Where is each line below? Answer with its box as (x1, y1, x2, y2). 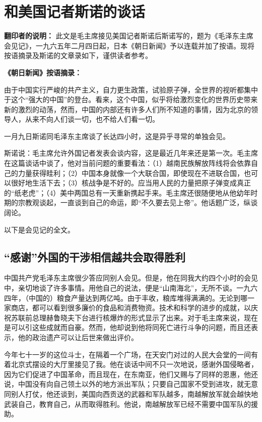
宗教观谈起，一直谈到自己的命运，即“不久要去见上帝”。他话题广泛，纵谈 (18, 197, 258, 208)
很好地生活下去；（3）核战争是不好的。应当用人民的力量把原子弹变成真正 (11, 177, 251, 188)
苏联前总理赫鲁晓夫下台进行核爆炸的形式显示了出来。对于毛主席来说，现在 (11, 312, 258, 322)
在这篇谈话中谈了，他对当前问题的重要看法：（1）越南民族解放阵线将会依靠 (4, 158, 251, 168)
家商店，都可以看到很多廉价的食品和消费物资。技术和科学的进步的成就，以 (4, 302, 251, 313)
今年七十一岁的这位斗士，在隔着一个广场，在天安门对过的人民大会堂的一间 (4, 349, 251, 359)
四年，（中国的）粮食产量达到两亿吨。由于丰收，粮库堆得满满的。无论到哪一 (4, 292, 254, 303)
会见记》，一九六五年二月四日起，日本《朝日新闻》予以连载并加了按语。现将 (4, 40, 254, 51)
